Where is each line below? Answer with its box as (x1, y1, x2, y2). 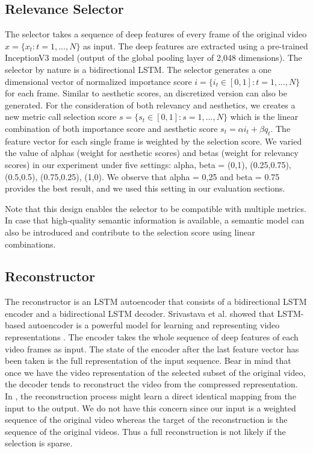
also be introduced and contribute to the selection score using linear (5, 225, 255, 238)
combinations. (5, 237, 56, 250)
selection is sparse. (5, 437, 73, 449)
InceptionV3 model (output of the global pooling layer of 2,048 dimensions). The (5, 51, 302, 64)
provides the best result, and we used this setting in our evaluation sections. (5, 182, 285, 195)
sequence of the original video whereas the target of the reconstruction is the (5, 413, 288, 426)
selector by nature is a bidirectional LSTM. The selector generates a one (5, 63, 271, 75)
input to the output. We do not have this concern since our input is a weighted (5, 401, 296, 414)
